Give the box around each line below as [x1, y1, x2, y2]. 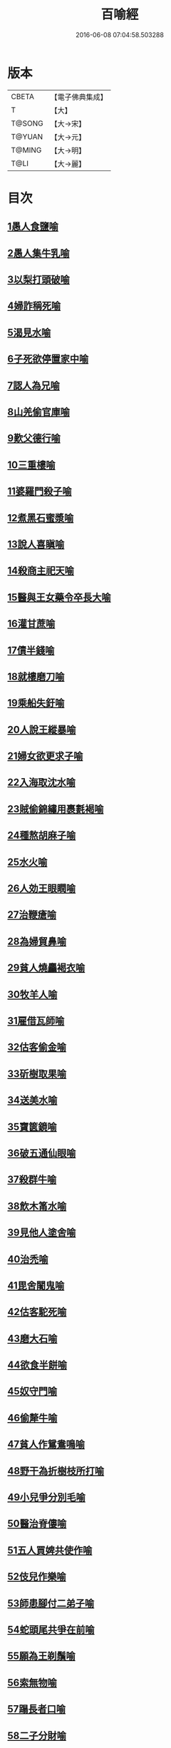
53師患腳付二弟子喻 [7, 1597, 95, 1609]
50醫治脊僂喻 [7, 1518, 67, 1530]
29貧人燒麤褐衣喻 [7, 962, 85, 974]
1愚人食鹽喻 [7, 220, 59, 232]
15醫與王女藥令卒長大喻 [7, 591, 112, 603]
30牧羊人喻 [7, 988, 58, 1001]
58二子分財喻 [7, 1729, 66, 1742]
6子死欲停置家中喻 [7, 353, 89, 365]
